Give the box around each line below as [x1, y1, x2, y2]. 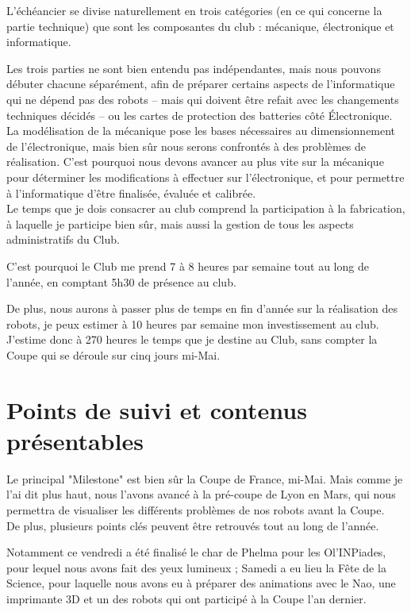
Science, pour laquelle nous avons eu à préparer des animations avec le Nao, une [6, 575, 396, 591]
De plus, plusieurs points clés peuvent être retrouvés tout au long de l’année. [6, 517, 379, 533]
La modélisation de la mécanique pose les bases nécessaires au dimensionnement [6, 122, 396, 139]
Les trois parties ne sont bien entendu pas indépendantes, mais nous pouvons [6, 60, 381, 76]
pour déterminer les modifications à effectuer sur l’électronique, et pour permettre [6, 168, 405, 185]
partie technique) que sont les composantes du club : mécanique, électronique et [6, 17, 394, 34]
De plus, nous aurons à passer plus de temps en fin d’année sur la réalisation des [6, 300, 398, 317]
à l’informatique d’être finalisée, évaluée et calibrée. [6, 184, 256, 201]
